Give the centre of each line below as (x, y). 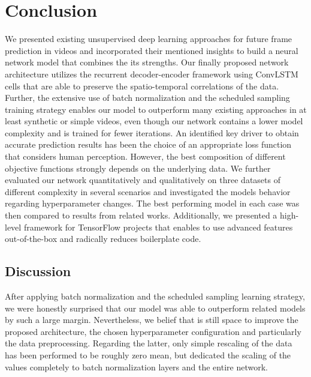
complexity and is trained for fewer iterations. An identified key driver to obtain (152, 132)
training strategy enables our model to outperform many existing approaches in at (156, 109)
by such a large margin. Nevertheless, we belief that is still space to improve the (152, 320)
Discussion (38, 271)
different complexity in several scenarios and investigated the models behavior (148, 191)
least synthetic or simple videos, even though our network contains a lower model (154, 121)
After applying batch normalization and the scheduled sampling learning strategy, (155, 296)
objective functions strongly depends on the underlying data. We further (138, 168)
